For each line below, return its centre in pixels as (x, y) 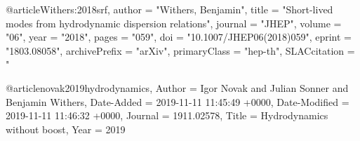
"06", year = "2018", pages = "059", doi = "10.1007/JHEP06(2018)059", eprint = (179, 37)
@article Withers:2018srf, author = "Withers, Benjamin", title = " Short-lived (169, 9)
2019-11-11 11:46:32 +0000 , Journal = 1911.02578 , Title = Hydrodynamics (167, 115)
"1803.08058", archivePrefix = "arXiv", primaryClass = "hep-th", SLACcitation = (180, 50)
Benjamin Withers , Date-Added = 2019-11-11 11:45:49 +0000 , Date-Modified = (178, 101)
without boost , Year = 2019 (66, 129)
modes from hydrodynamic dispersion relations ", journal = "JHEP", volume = (174, 23)
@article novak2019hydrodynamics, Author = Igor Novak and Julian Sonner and (177, 87)
